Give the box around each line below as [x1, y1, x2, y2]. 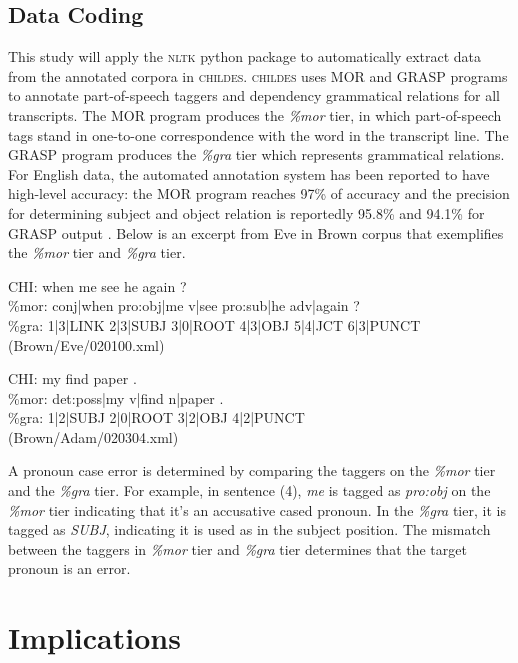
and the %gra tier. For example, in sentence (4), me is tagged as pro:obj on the [8, 480, 491, 501]
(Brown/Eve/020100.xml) [8, 334, 165, 355]
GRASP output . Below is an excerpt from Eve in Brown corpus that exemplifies [8, 222, 504, 243]
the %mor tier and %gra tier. [8, 242, 186, 263]
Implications [8, 617, 181, 658]
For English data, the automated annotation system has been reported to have [8, 163, 490, 184]
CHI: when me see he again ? [8, 275, 187, 296]
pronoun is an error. [8, 558, 131, 579]
